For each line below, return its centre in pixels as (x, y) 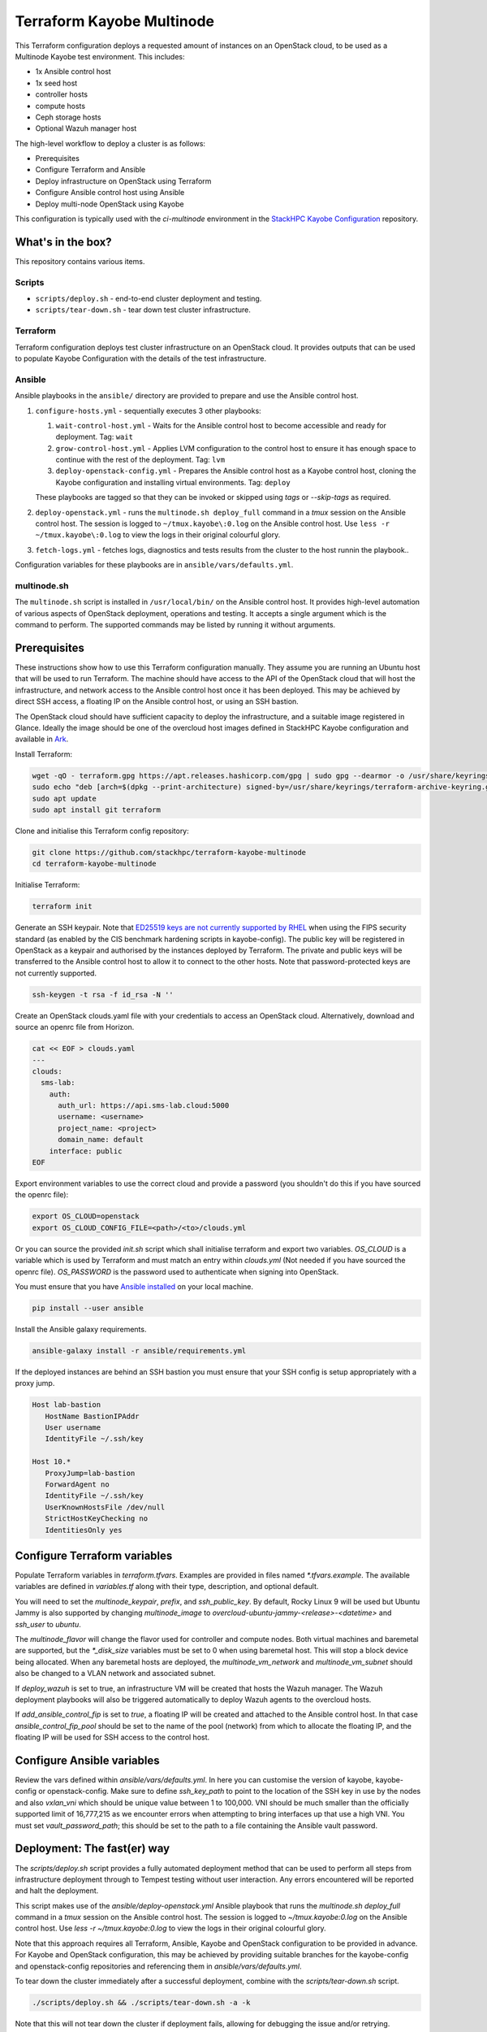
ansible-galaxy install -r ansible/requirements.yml (139, 1350)
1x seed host (56, 83)
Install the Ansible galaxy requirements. (81, 1329)
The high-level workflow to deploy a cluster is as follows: (110, 143)
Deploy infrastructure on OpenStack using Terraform (123, 181)
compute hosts (60, 106)
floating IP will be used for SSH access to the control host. (112, 1737)
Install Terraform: (44, 754)
